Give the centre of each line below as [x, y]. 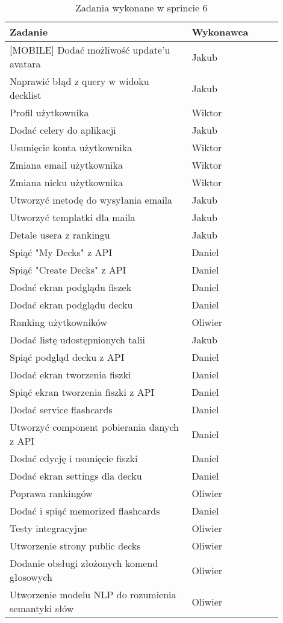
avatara [25, 64]
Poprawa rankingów [51, 493]
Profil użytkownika [49, 112]
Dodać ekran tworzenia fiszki [70, 374]
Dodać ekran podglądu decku [71, 305]
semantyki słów [42, 608]
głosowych [31, 577]
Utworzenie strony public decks [75, 546]
